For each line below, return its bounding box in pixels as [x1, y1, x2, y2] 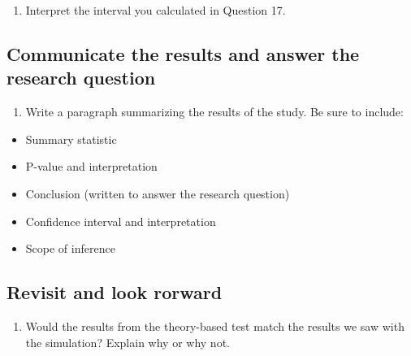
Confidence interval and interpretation [25, 212, 216, 229]
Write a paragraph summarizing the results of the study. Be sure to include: [25, 103, 404, 120]
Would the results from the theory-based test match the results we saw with [25, 317, 405, 334]
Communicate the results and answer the [6, 41, 360, 66]
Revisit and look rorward [6, 280, 223, 305]
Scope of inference [25, 240, 115, 257]
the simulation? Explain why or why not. [25, 333, 230, 350]
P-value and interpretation [25, 158, 158, 175]
